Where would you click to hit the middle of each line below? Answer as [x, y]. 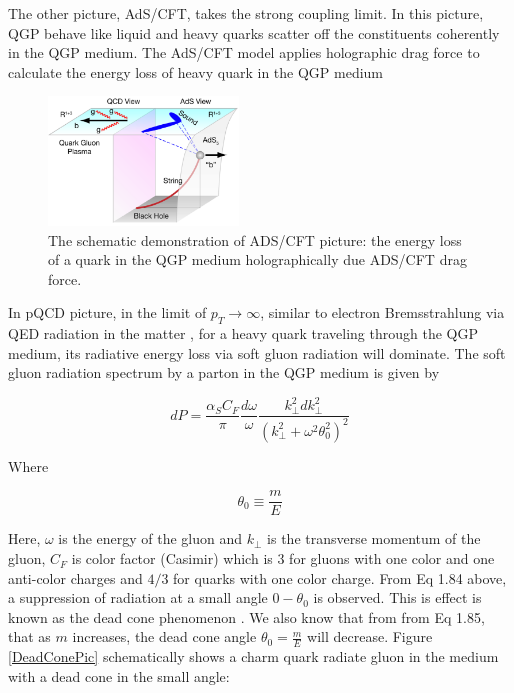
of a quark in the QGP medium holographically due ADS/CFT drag [257, 259]
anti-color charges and [75, 577]
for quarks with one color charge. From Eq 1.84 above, [340, 577]
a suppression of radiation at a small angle [138, 597]
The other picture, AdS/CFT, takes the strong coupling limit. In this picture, [246, 13]
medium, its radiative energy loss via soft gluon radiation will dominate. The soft [257, 352]
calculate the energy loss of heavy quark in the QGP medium [196, 71]
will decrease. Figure [370, 636]
